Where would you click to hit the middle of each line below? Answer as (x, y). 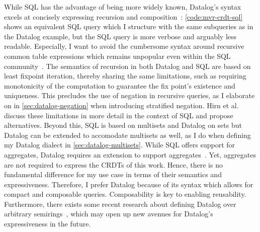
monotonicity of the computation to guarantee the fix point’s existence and (120, 85)
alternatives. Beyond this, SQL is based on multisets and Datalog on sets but (123, 125)
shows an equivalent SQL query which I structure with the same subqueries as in (129, 26)
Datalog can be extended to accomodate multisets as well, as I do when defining (127, 135)
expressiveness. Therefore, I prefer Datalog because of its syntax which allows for (129, 184)
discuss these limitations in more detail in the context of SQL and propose (119, 115)
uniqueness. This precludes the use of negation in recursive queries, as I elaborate (129, 95)
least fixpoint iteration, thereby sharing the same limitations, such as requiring (125, 76)
